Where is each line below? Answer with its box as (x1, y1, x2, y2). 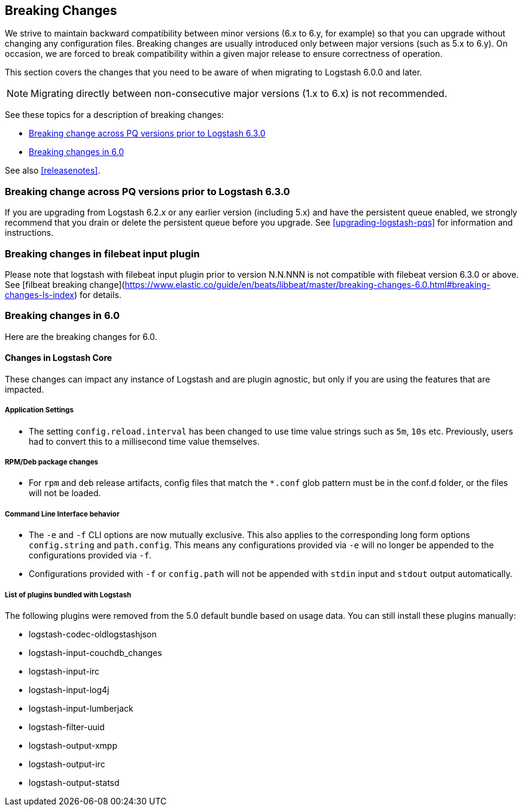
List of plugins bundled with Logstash (5, 590, 132, 599)
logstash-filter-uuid (29, 722, 105, 733)
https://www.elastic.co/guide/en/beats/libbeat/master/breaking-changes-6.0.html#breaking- (124, 279, 491, 290)
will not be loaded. (29, 488, 101, 499)
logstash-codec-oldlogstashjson (29, 629, 157, 640)
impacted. (5, 384, 44, 394)
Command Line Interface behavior (5, 509, 120, 518)
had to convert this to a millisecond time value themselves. (29, 436, 260, 446)
